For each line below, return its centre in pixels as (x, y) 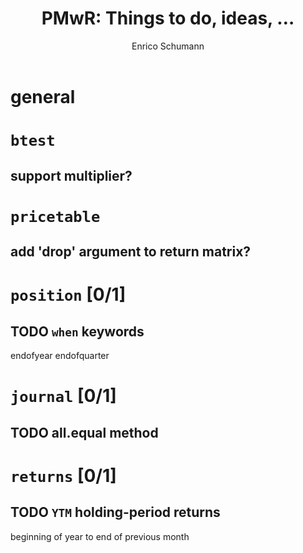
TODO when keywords (77, 331)
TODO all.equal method (84, 432)
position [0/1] (68, 294)
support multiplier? (71, 175)
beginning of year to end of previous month (100, 536)
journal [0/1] (63, 396)
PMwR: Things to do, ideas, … (168, 18)
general (43, 96)
